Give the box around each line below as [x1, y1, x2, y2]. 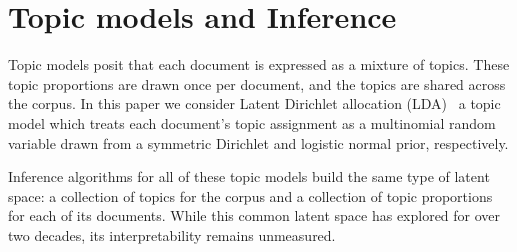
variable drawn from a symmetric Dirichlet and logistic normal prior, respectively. [8, 132, 509, 153]
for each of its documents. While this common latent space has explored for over [8, 205, 501, 226]
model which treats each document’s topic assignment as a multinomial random [8, 112, 496, 133]
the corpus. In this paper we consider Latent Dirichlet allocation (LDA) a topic [8, 93, 501, 114]
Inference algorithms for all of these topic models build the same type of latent [8, 166, 490, 187]
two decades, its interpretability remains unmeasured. [8, 224, 336, 245]
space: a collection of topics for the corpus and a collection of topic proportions [8, 185, 493, 206]
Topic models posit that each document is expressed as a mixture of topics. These [8, 54, 510, 75]
